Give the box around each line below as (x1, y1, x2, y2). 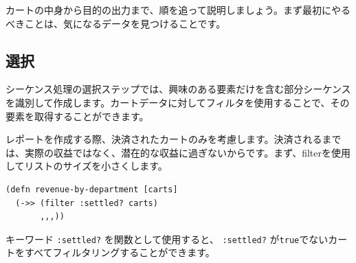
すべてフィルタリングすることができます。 (24, 245, 215, 260)
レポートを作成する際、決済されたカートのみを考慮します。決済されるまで (5, 132, 342, 146)
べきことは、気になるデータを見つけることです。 (5, 16, 226, 30)
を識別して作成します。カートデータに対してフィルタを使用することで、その (5, 95, 350, 109)
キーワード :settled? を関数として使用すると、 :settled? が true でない (5, 231, 329, 246)
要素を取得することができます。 (5, 108, 149, 123)
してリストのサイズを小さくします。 (5, 159, 168, 173)
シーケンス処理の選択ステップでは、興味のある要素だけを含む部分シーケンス (5, 82, 351, 96)
